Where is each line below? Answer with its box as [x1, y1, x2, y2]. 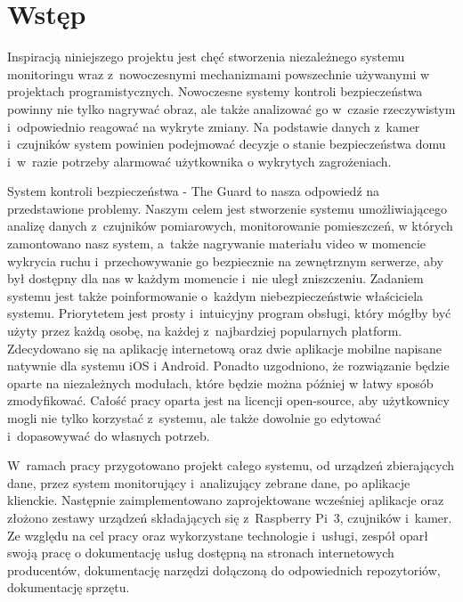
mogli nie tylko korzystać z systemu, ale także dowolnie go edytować [7, 409, 381, 427]
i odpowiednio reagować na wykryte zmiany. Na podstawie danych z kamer [7, 117, 420, 135]
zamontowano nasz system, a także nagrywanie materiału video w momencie [7, 234, 426, 253]
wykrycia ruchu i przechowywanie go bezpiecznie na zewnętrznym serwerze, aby [7, 251, 443, 270]
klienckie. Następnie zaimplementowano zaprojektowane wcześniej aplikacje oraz [7, 491, 444, 509]
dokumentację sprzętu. [7, 578, 130, 597]
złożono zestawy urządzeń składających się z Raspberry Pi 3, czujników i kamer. [7, 508, 452, 526]
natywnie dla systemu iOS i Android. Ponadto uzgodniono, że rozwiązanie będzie [7, 356, 450, 375]
